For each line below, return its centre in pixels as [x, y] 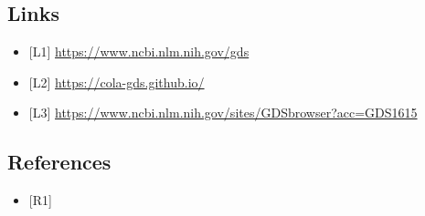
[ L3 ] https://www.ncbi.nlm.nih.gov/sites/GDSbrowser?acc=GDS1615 [223, 113]
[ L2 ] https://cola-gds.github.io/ [117, 82]
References [59, 162]
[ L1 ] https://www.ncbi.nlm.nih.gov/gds [139, 51]
